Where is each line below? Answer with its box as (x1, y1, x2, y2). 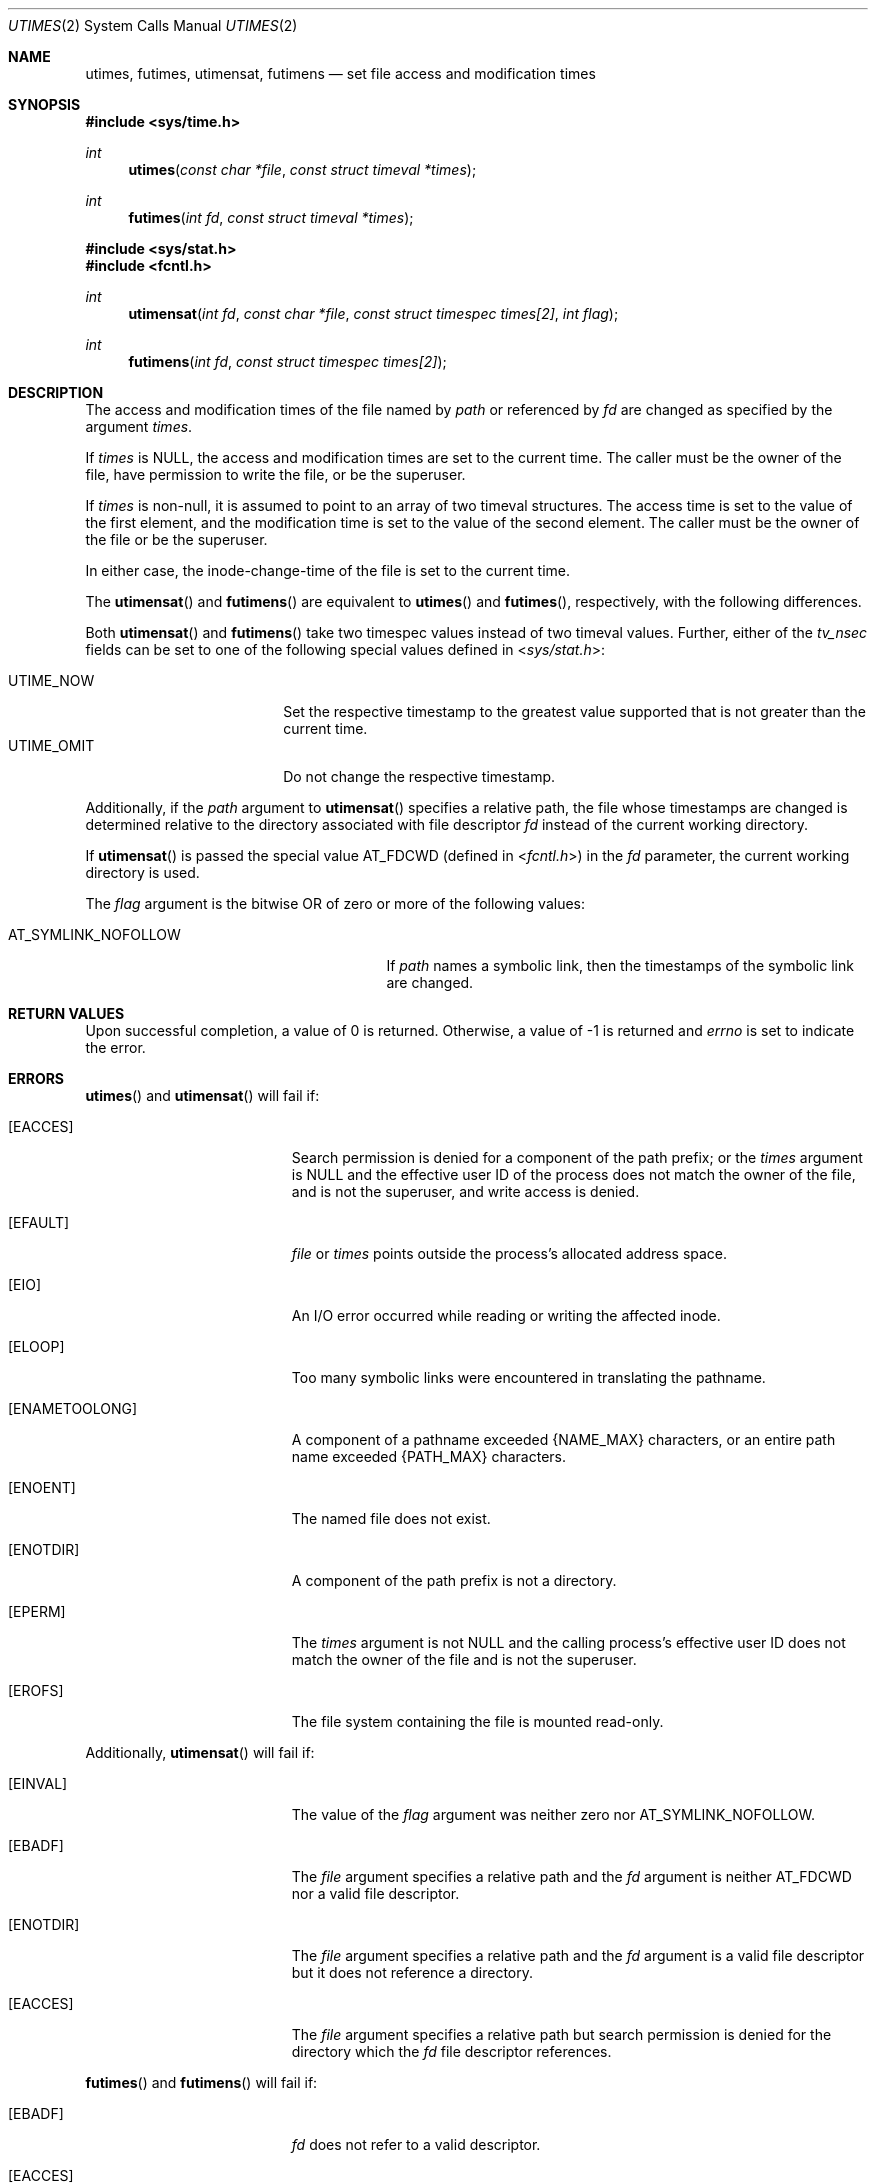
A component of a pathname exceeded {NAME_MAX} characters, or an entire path (291, 1431, 836, 1448)
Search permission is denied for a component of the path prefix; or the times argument (291, 1149, 863, 1166)
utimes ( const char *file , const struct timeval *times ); (128, 161, 477, 178)
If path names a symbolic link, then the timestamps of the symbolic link (386, 957, 854, 974)
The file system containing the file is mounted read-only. (291, 1713, 664, 1730)
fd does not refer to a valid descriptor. (291, 2136, 541, 2153)
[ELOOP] (8, 1338, 65, 1355)
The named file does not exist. (291, 1510, 491, 1527)
